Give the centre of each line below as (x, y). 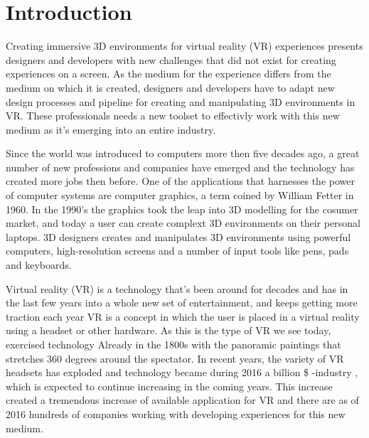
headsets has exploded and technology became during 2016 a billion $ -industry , (182, 372)
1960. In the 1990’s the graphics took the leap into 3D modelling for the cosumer (182, 209)
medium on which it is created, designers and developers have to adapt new (170, 87)
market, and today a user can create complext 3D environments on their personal (183, 223)
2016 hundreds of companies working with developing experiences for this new (176, 413)
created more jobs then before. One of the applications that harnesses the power (180, 181)
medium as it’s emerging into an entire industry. (111, 129)
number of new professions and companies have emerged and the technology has (180, 167)
